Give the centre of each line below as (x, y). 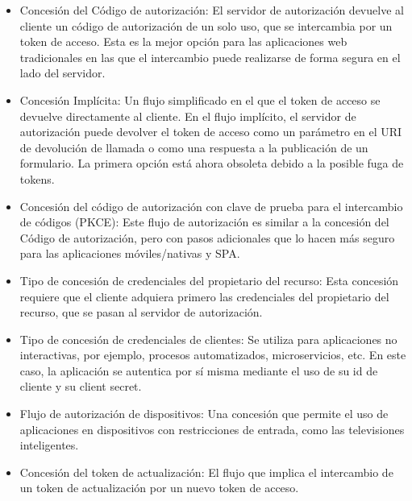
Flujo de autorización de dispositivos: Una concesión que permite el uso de (204, 414)
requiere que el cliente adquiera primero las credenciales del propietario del (204, 296)
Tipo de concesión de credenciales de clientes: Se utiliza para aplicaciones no (208, 339)
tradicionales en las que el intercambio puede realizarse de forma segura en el (210, 57)
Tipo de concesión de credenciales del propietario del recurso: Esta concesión (209, 280)
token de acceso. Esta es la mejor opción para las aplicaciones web (183, 41)
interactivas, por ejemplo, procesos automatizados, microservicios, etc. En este (213, 355)
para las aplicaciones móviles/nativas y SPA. (130, 253)
